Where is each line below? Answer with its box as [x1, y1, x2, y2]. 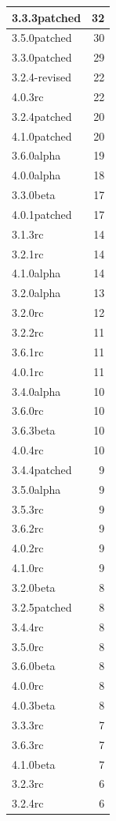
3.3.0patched [12, 49, 72, 66]
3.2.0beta [12, 578, 56, 595]
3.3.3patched [12, 9, 82, 25]
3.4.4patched [12, 461, 72, 477]
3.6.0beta [12, 657, 56, 674]
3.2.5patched [12, 598, 72, 615]
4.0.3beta [12, 697, 56, 714]
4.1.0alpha [12, 265, 61, 281]
